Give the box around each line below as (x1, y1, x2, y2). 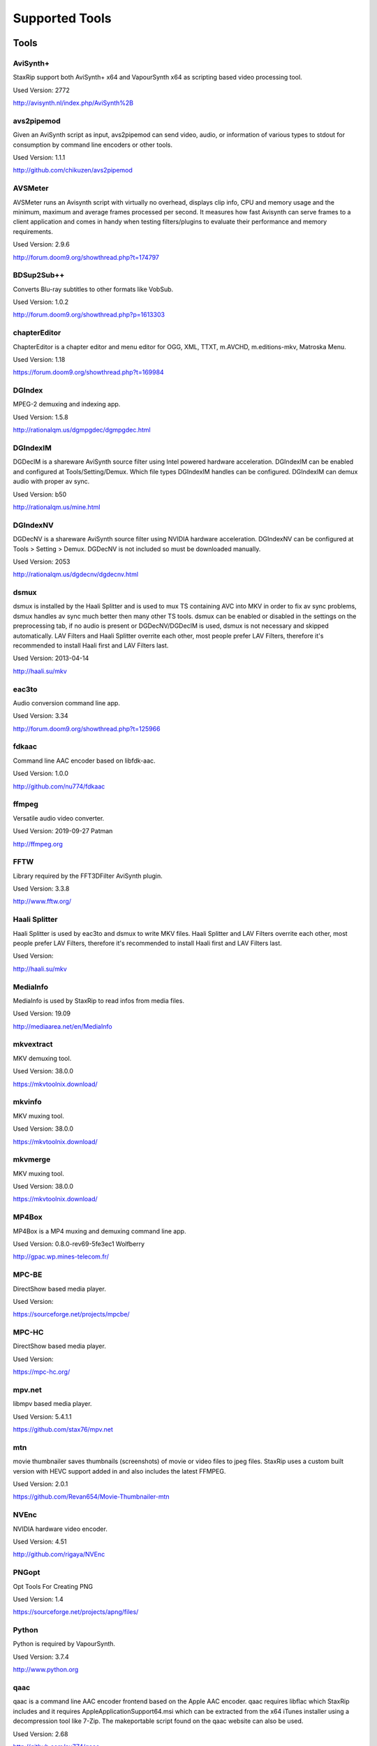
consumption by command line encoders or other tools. (13, 140, 172, 149)
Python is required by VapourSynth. (13, 1640, 115, 1648)
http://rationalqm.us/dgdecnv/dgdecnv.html (13, 570, 139, 579)
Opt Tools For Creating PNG (13, 1582, 94, 1590)
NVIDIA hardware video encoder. (13, 1525, 108, 1533)
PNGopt (13, 1568, 40, 1578)
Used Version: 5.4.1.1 (13, 1412, 72, 1421)
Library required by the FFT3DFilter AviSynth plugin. (13, 872, 163, 880)
